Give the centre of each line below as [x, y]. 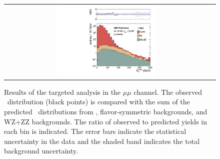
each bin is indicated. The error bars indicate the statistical [95, 131]
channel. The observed [168, 92]
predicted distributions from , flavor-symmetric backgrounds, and [106, 111]
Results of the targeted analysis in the [62, 92]
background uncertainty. [41, 151]
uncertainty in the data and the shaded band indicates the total [102, 141]
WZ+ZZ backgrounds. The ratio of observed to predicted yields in [106, 121]
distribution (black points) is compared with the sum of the [98, 102]
